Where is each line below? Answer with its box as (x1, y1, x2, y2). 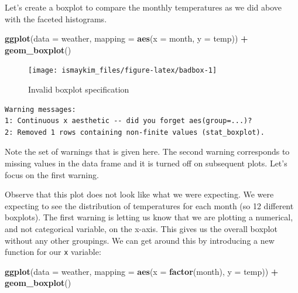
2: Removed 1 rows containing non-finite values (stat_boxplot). (5, 128, 265, 137)
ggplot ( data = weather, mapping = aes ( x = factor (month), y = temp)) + (5, 265, 279, 277)
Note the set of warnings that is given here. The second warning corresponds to (5, 145, 290, 158)
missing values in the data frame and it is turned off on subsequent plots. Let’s (5, 157, 287, 169)
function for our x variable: (5, 246, 101, 258)
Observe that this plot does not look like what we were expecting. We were (5, 188, 274, 200)
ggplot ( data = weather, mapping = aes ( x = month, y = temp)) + (5, 32, 248, 45)
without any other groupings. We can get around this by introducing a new (5, 234, 275, 246)
